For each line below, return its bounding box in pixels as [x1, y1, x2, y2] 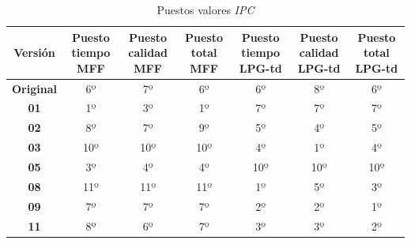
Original [12, 80, 57, 96]
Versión [13, 44, 55, 61]
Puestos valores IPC [156, 2, 255, 17]
